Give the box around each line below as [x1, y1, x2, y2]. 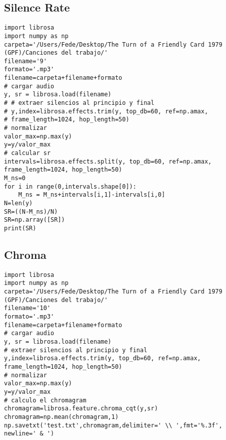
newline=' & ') [4, 430, 54, 437]
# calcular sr [4, 150, 51, 157]
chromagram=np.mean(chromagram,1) [4, 413, 119, 420]
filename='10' [4, 305, 51, 312]
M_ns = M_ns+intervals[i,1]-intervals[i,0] [18, 191, 165, 199]
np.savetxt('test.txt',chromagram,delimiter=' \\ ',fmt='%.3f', [4, 421, 222, 429]
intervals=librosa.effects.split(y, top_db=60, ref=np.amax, [4, 158, 212, 165]
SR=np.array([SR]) [4, 216, 65, 224]
